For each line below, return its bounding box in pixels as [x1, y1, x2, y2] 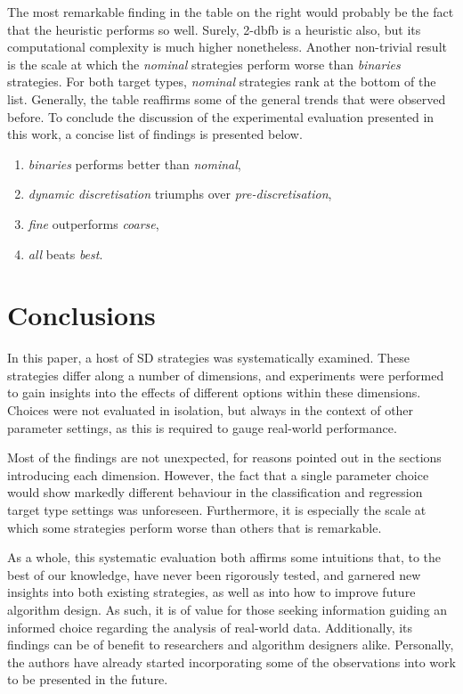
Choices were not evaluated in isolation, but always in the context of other [7, 401, 414, 420]
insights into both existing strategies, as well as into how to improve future [7, 583, 416, 601]
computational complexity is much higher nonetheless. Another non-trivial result [7, 37, 447, 56]
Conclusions [7, 297, 156, 333]
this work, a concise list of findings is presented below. [7, 125, 303, 143]
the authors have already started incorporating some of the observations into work [7, 652, 456, 671]
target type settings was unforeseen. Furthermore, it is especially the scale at [7, 501, 426, 518]
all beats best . [28, 244, 103, 263]
